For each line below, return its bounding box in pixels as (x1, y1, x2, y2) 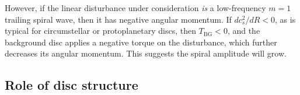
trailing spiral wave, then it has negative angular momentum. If (5, 13, 232, 25)
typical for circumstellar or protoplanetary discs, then (5, 24, 196, 37)
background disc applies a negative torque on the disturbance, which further (5, 36, 277, 48)
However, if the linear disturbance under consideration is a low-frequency (5, 2, 266, 13)
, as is (275, 13, 296, 25)
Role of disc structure (5, 76, 138, 94)
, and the (227, 24, 260, 37)
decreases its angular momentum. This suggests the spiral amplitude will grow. (5, 47, 287, 59)
